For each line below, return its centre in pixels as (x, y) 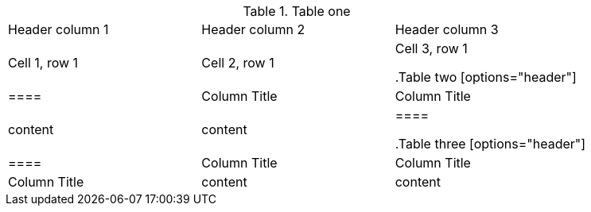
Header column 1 (58, 29)
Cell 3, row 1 (431, 48)
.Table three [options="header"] (490, 144)
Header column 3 (447, 29)
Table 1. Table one (297, 11)
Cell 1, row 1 (43, 63)
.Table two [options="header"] (486, 77)
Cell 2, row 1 (238, 63)
